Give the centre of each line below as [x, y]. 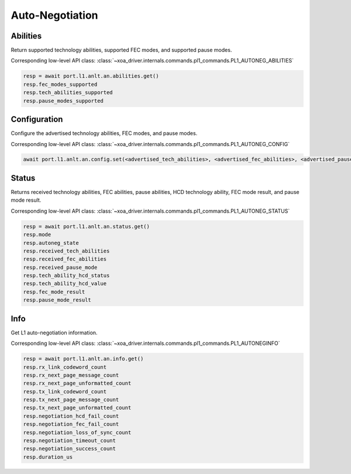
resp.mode [37, 235]
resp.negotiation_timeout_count [70, 441]
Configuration [37, 120]
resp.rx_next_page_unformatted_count [77, 383]
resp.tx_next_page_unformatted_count [77, 408]
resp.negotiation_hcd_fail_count [71, 416]
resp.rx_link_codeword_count [65, 367]
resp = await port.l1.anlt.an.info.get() [83, 359]
